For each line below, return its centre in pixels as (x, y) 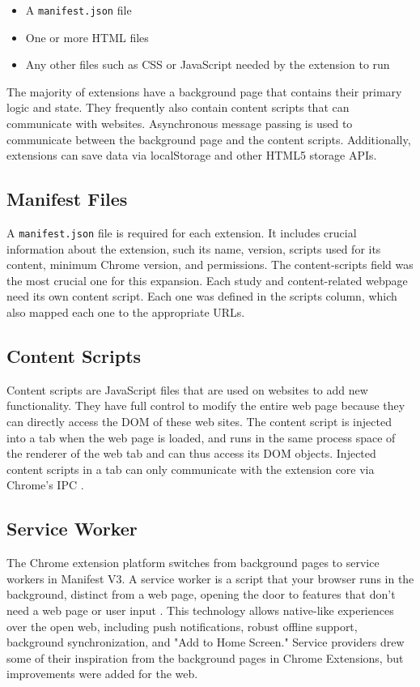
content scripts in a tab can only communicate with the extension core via (191, 469)
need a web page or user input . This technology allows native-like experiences (200, 610)
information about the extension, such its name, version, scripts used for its (194, 248)
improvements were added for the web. (102, 674)
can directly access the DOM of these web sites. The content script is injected (199, 422)
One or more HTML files (87, 37)
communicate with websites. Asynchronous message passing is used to (180, 124)
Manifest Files (67, 199)
